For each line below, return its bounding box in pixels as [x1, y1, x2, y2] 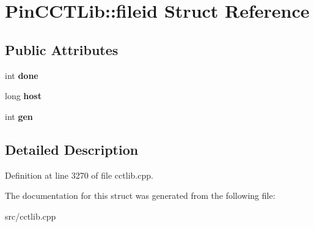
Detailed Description [5, 140, 139, 158]
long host [5, 89, 42, 102]
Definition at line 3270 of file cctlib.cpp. [5, 168, 153, 181]
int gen [5, 110, 33, 122]
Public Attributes [5, 40, 119, 59]
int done [5, 69, 38, 81]
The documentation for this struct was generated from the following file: [5, 189, 276, 202]
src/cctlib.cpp [5, 209, 56, 222]
